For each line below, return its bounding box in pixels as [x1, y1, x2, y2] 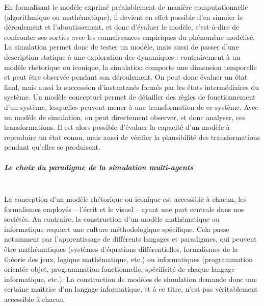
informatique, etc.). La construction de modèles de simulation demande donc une [4, 273, 257, 284]
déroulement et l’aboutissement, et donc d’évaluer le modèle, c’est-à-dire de [4, 21, 240, 32]
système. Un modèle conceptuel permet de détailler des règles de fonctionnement [4, 91, 256, 102]
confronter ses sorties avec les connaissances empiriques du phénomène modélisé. [4, 31, 255, 42]
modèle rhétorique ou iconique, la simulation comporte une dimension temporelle [4, 61, 257, 72]
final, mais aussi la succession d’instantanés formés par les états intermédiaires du [4, 81, 259, 92]
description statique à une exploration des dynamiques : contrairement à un [4, 51, 241, 62]
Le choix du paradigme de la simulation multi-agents [4, 161, 194, 172]
